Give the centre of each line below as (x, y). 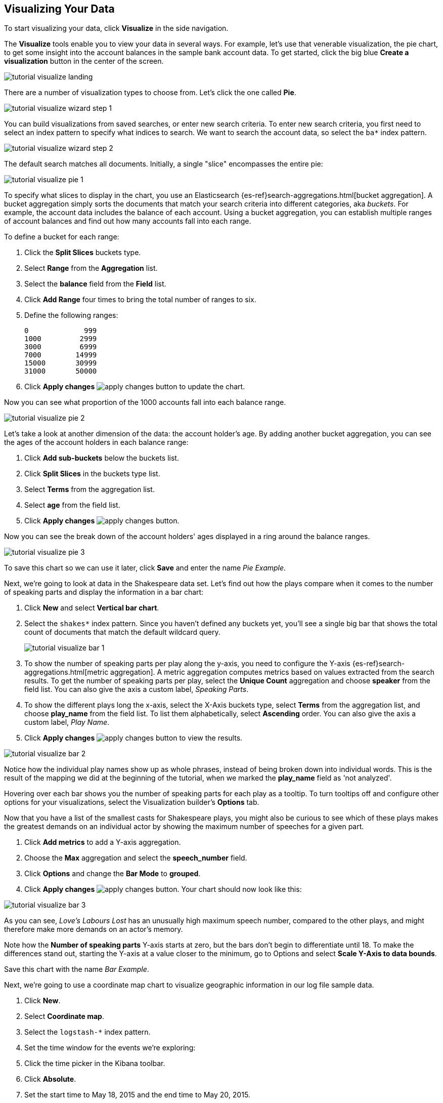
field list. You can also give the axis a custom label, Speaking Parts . (137, 689)
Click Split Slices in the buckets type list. (92, 474)
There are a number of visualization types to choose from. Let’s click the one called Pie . (150, 93)
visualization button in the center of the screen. (84, 61)
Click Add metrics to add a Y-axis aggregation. (103, 842)
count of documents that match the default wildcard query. (122, 632)
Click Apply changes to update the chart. (135, 387)
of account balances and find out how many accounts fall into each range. (128, 221)
